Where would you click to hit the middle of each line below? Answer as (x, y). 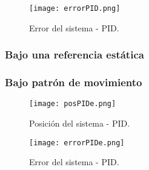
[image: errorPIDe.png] (77, 143)
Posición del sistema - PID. (80, 123)
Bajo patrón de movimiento (74, 82)
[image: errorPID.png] (75, 8)
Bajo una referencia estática (74, 55)
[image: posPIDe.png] (73, 104)
